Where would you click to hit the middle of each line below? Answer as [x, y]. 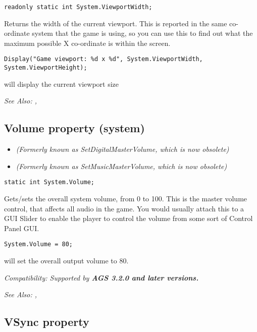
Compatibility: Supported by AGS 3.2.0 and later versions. [101, 277]
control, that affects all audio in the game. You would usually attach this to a [124, 208]
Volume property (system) [74, 128]
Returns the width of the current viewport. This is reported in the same [116, 23]
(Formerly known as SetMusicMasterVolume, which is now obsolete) [121, 166]
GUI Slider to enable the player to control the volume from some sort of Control [128, 218]
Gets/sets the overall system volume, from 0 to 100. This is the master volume [126, 198]
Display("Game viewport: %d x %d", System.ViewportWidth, [104, 59]
